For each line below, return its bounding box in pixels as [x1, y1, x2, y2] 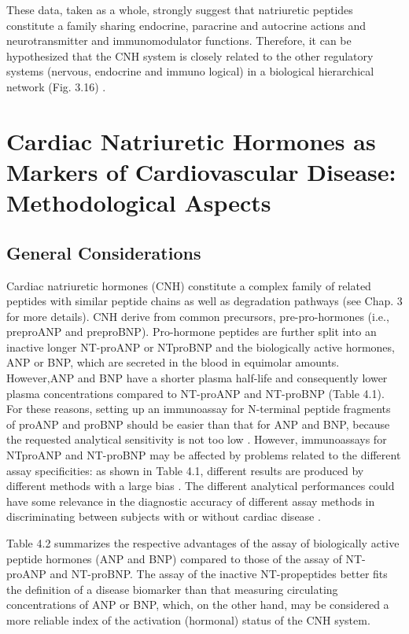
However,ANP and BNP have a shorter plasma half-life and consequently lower [6, 370, 388, 386]
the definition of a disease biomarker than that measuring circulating [6, 581, 338, 597]
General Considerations [6, 240, 201, 264]
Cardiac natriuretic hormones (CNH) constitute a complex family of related [6, 277, 371, 293]
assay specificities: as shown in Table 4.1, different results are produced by [6, 462, 364, 478]
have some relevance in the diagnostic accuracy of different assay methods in [6, 492, 375, 509]
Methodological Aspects [6, 186, 271, 219]
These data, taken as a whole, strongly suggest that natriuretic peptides [6, 2, 353, 17]
